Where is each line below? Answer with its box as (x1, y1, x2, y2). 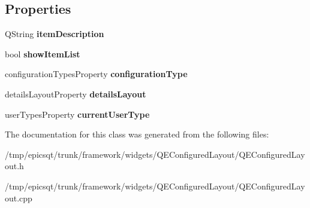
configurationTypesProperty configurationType (5, 68, 188, 80)
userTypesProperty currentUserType (5, 108, 150, 120)
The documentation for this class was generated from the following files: (5, 128, 269, 140)
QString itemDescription (5, 27, 104, 40)
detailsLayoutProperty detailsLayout (5, 87, 146, 100)
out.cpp (5, 191, 32, 204)
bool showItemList (5, 47, 80, 60)
